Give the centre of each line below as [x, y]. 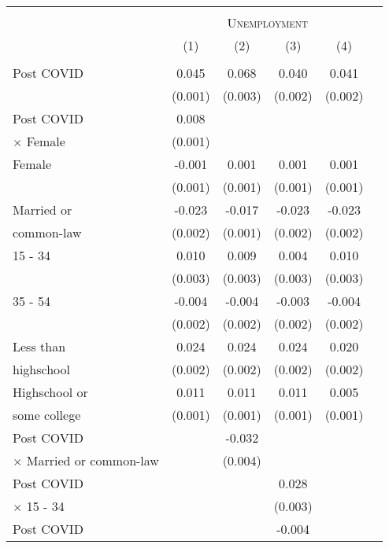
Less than [39, 346]
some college [47, 415]
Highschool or [50, 392]
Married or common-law [93, 460]
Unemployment [267, 22]
